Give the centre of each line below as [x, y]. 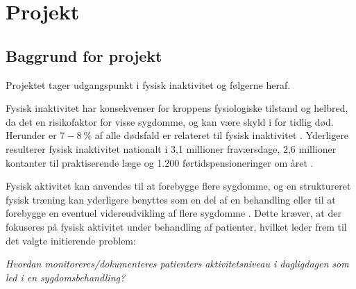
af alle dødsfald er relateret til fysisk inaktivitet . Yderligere [222, 135]
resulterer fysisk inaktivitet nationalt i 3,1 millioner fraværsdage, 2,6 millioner [171, 148]
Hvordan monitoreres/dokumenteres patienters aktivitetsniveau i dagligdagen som [177, 264]
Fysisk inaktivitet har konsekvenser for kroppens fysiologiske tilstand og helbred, [177, 108]
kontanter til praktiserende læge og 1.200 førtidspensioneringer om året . [160, 162]
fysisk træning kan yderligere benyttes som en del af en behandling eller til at [171, 199]
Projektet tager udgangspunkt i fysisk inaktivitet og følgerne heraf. [148, 84]
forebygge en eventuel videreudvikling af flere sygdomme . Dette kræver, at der [173, 213]
